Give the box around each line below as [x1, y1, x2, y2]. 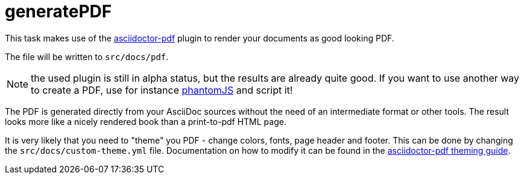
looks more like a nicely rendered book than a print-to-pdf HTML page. [5, 116, 286, 127]
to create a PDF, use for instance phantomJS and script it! [31, 83, 293, 96]
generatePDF [5, 1, 112, 22]
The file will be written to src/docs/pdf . [5, 51, 169, 62]
